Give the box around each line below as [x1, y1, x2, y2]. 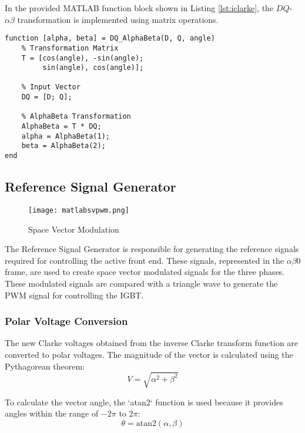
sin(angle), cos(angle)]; [42, 63, 144, 72]
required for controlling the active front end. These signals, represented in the [5, 254, 284, 266]
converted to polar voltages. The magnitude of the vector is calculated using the [5, 348, 293, 360]
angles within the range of [5, 407, 99, 419]
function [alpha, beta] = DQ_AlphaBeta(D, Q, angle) [5, 34, 215, 43]
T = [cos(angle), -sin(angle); [21, 53, 144, 62]
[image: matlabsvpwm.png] [28, 206, 129, 214]
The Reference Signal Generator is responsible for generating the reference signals [5, 243, 299, 255]
